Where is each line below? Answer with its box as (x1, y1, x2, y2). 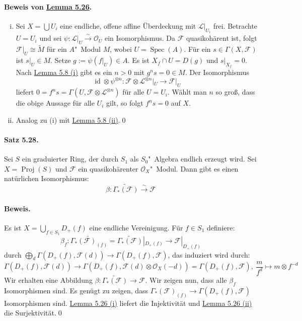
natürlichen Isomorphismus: (4, 173, 89, 184)
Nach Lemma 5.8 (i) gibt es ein (16, 67, 112, 77)
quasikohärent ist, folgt (186, 33, 257, 43)
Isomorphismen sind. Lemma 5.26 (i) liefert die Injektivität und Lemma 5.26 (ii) (4, 297, 252, 308)
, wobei (110, 44, 132, 54)
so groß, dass (215, 87, 255, 97)
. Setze (50, 55, 71, 65)
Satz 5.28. (4, 134, 39, 144)
